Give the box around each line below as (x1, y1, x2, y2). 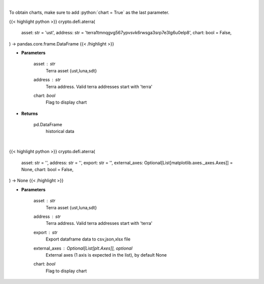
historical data (45, 129, 74, 134)
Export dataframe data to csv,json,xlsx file (45, 236, 131, 242)
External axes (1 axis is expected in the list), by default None (45, 252, 167, 258)
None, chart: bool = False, (21, 167, 74, 173)
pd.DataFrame (33, 122, 63, 128)
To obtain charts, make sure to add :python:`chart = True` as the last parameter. (9, 10, 170, 16)
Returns (21, 110, 38, 116)
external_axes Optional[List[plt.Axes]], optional (33, 245, 133, 251)
